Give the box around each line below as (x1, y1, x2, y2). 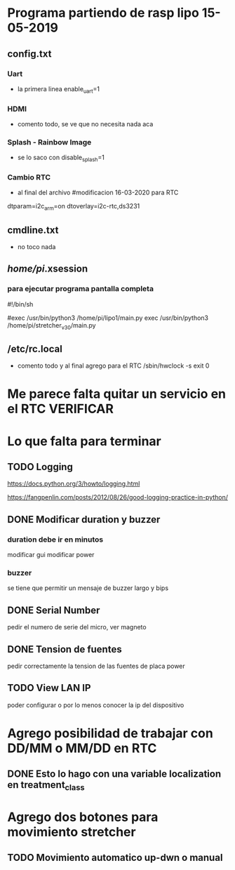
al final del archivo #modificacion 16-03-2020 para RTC (17, 188, 179, 197)
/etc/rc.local (7, 342, 63, 355)
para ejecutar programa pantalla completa (7, 284, 154, 294)
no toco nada (17, 242, 56, 250)
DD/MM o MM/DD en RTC (7, 740, 157, 756)
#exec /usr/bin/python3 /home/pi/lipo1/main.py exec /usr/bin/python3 (7, 314, 209, 322)
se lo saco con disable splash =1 (17, 153, 105, 163)
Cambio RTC (7, 172, 51, 182)
